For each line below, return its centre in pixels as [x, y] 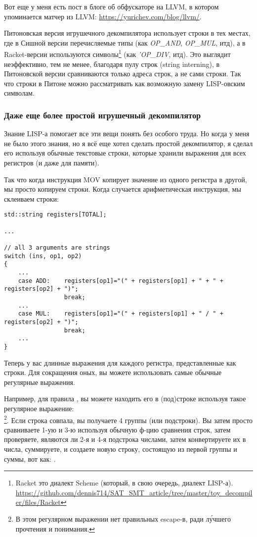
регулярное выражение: [39, 408]
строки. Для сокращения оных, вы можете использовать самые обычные [113, 372]
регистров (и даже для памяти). [52, 162]
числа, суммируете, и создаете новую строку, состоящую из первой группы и [121, 449]
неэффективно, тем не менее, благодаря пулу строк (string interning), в [112, 64]
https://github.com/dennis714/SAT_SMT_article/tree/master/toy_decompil [134, 492]
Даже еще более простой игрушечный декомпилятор [103, 115]
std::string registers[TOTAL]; [55, 215]
